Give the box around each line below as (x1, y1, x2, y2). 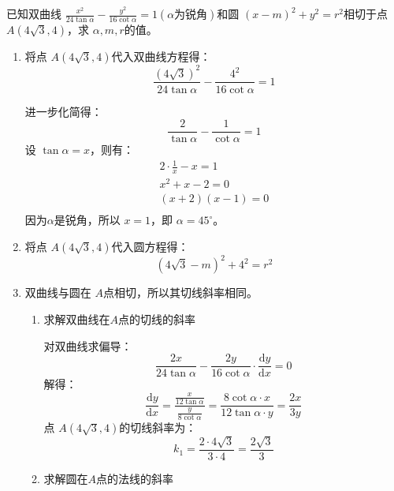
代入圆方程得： (111, 238, 189, 254)
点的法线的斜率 (96, 470, 174, 487)
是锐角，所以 (54, 212, 121, 228)
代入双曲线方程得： (111, 48, 211, 64)
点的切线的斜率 (118, 311, 196, 328)
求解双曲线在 (43, 311, 110, 328)
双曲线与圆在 (24, 284, 91, 301)
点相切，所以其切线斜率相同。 (102, 284, 258, 301)
